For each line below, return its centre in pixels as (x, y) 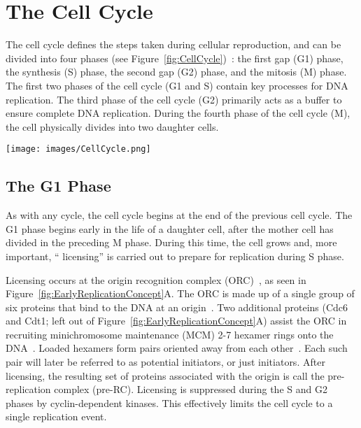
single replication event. (56, 416)
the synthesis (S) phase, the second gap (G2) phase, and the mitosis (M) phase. (176, 72)
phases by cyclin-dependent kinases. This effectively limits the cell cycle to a (169, 402)
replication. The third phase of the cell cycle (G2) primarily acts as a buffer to (174, 99)
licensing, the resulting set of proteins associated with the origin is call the (165, 375)
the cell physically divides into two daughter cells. (112, 126)
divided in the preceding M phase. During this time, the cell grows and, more (171, 242)
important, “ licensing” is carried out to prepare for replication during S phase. (175, 256)
